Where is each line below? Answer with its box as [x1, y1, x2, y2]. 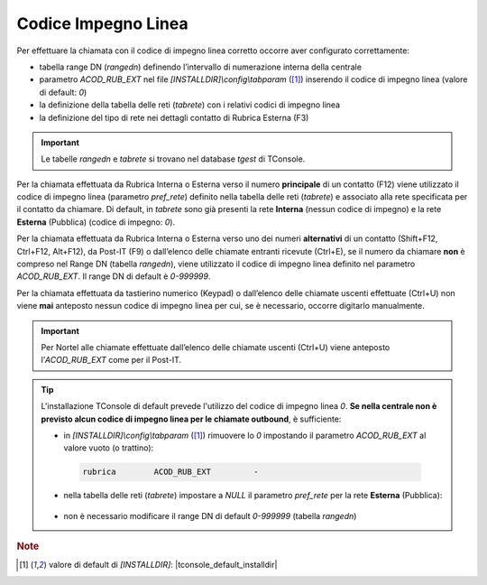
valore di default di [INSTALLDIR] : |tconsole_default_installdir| [48, 560, 278, 571]
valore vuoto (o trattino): [63, 442, 154, 453]
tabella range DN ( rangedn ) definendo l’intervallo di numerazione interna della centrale [39, 61, 363, 72]
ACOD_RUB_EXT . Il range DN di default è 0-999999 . [16, 271, 211, 282]
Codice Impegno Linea [16, 14, 188, 33]
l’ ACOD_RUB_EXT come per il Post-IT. [41, 355, 182, 366]
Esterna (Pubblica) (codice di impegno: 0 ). [16, 217, 176, 227]
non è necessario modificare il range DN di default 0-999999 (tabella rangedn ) [63, 510, 357, 521]
